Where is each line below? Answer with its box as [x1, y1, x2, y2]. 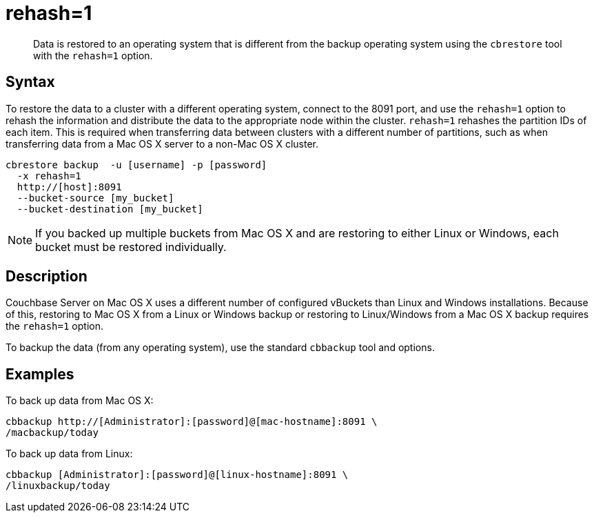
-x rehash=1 [17, 170, 81, 181]
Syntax [6, 73, 55, 91]
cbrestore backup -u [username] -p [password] [6, 159, 267, 170]
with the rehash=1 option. [33, 49, 153, 61]
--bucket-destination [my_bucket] [17, 203, 203, 215]
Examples [6, 365, 74, 383]
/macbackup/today [6, 427, 99, 439]
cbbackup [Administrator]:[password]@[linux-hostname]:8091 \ [6, 469, 349, 481]
